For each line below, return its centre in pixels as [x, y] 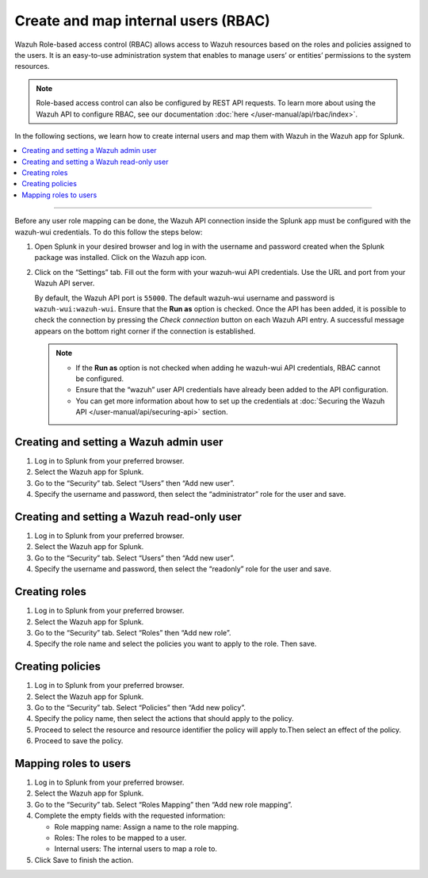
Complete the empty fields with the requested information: [130, 815]
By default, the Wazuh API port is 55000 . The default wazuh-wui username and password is [185, 298]
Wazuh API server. [65, 283]
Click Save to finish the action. [84, 860]
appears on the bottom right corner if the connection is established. [145, 331]
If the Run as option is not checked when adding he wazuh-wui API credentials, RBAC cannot [228, 368]
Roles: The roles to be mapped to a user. [120, 838]
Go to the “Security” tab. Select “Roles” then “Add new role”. [133, 632]
